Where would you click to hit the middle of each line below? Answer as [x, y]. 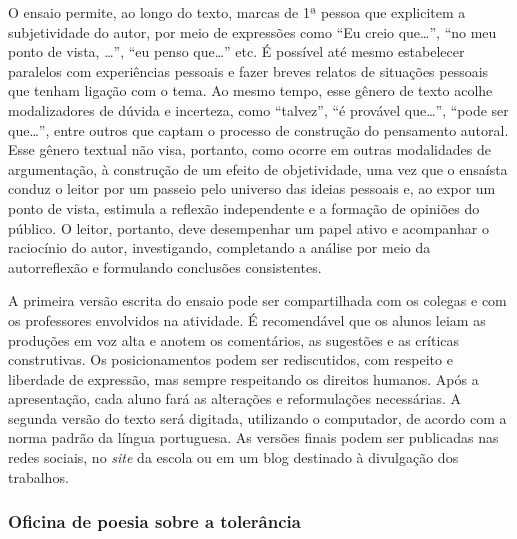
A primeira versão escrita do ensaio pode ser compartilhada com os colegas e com [257, 300]
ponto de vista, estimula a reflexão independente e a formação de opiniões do [244, 207]
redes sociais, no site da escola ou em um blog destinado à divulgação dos [233, 457]
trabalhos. [38, 476]
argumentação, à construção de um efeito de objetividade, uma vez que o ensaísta [258, 168]
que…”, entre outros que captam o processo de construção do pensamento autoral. [258, 129]
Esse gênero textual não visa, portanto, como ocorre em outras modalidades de [249, 149]
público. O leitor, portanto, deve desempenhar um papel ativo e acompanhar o [248, 227]
